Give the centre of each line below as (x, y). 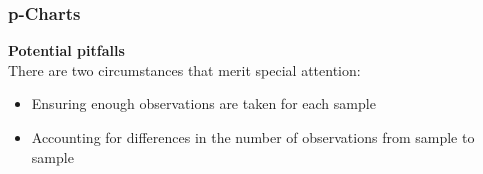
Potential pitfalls (66, 50)
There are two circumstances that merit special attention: (184, 69)
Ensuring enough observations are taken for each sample (203, 103)
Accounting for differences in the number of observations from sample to (253, 137)
